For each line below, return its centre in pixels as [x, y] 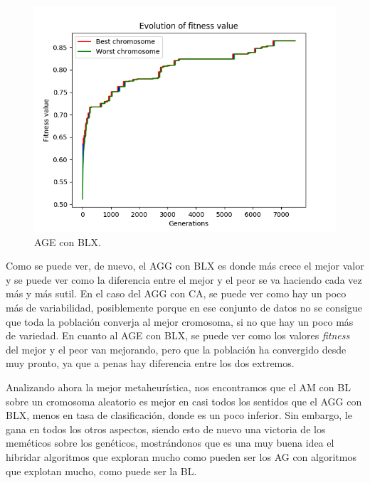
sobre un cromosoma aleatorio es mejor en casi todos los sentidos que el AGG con [184, 401]
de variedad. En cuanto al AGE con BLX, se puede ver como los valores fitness [178, 335]
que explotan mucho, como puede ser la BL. [101, 471]
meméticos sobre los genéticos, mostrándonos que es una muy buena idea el [170, 443]
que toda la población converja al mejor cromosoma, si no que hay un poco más [180, 321]
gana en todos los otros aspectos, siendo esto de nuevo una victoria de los [166, 429]
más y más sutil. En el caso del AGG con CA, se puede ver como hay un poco [176, 293]
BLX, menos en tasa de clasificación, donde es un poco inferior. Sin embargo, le [179, 415]
